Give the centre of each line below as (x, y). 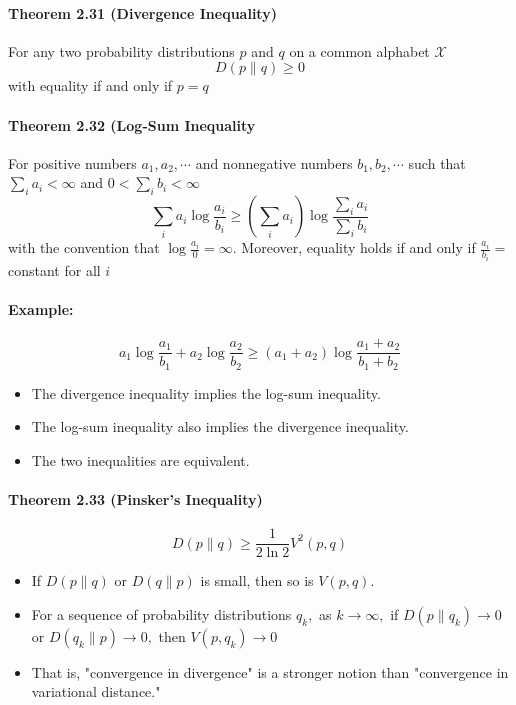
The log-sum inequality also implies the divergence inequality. (220, 426)
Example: (41, 308)
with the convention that (84, 247)
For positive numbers (72, 162)
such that (437, 162)
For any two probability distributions (121, 50)
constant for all (54, 269)
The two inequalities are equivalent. (140, 459)
